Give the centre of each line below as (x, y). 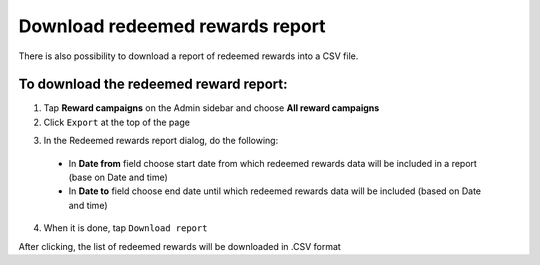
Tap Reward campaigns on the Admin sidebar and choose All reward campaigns (211, 108)
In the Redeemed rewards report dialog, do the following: (161, 141)
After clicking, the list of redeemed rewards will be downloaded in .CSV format (180, 246)
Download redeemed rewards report (172, 26)
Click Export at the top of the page (116, 122)
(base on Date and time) (118, 177)
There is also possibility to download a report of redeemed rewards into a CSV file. (188, 56)
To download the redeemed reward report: (153, 84)
